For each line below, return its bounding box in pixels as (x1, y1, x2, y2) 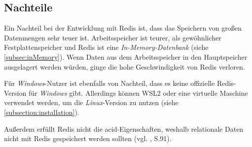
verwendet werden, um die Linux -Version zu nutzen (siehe (4, 97, 179, 108)
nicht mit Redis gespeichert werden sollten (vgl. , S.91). (4, 133, 172, 144)
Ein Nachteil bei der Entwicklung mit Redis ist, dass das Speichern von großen (4, 23, 242, 33)
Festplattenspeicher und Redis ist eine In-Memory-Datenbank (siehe (4, 42, 209, 52)
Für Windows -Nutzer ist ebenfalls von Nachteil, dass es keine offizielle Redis (4, 78, 234, 88)
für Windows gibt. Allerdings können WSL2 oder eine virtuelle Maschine (28, 87, 248, 98)
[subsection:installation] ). (4, 107, 79, 117)
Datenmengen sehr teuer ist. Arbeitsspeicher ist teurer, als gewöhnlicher (4, 32, 221, 42)
